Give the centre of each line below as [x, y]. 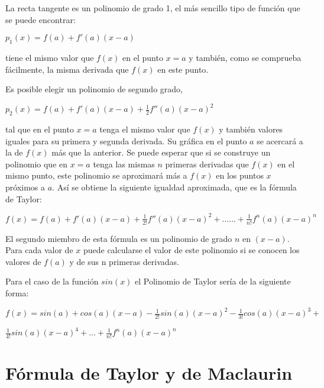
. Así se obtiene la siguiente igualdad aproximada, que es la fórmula [174, 187]
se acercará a [280, 140]
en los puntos [240, 175]
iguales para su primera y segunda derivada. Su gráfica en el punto [126, 140]
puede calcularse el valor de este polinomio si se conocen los [191, 250]
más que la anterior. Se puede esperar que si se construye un [161, 152]
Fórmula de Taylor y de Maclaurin [149, 373]
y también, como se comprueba [245, 57]
